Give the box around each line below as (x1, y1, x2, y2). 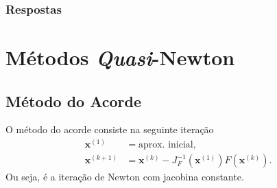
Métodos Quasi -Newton (5, 43, 235, 72)
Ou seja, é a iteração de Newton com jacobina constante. (5, 169, 244, 184)
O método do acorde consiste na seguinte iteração (5, 122, 214, 137)
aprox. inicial (138, 140, 193, 150)
